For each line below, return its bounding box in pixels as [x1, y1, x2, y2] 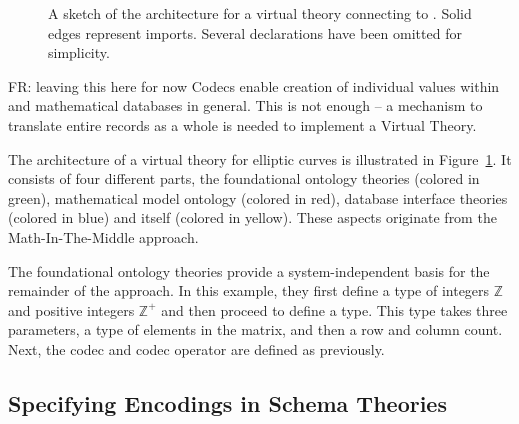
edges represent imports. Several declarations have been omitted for [48, 22, 462, 43]
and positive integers [8, 299, 135, 320]
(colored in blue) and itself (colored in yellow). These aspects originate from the [8, 207, 497, 228]
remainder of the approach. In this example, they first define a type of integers [8, 280, 490, 301]
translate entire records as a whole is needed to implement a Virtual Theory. [8, 114, 477, 135]
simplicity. [48, 42, 110, 63]
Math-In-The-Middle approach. [8, 226, 199, 247]
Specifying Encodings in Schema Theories [8, 387, 447, 418]
